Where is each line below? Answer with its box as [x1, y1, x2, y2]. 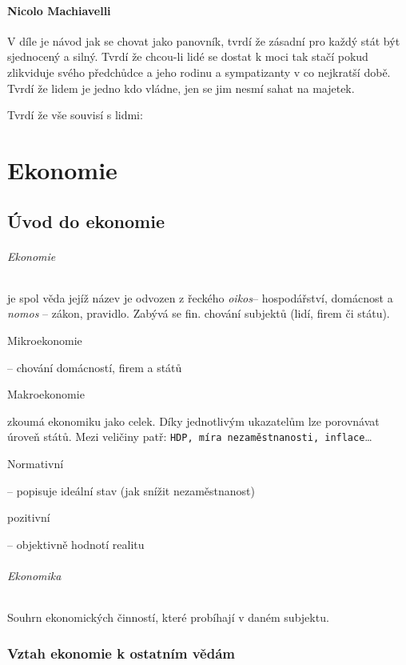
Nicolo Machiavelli [7, 2, 111, 18]
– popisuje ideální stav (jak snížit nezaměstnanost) [7, 482, 255, 499]
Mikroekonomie [7, 331, 82, 348]
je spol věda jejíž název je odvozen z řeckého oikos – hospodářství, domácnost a [7, 289, 393, 306]
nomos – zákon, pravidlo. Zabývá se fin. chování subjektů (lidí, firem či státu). [7, 305, 390, 322]
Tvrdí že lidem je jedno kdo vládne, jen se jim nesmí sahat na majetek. [7, 79, 355, 96]
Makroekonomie [7, 386, 85, 403]
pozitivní [7, 509, 50, 526]
